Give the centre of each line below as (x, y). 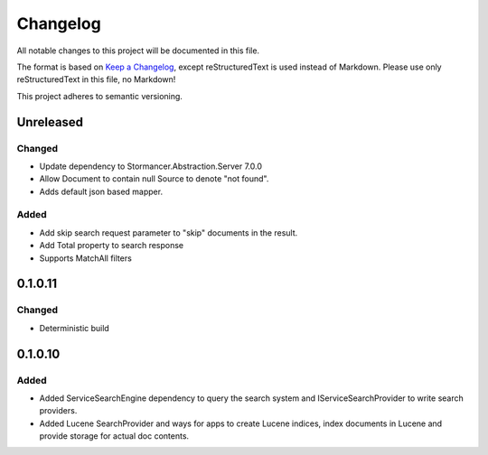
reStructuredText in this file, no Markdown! (96, 79)
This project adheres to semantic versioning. (99, 96)
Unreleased (50, 122)
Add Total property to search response (112, 246)
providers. (58, 411)
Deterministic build (75, 328)
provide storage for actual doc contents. (114, 436)
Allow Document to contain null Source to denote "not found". (154, 179)
